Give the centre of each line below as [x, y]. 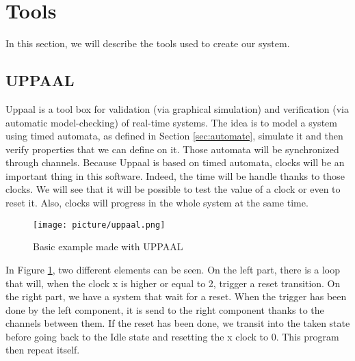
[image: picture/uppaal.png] [99, 225]
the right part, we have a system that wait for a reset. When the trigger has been [176, 296]
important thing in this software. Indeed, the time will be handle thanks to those [175, 175]
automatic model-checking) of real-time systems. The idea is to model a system [171, 122]
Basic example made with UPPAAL [108, 246]
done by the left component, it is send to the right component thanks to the [165, 309]
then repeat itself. [43, 350]
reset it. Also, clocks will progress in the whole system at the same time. [157, 203]
